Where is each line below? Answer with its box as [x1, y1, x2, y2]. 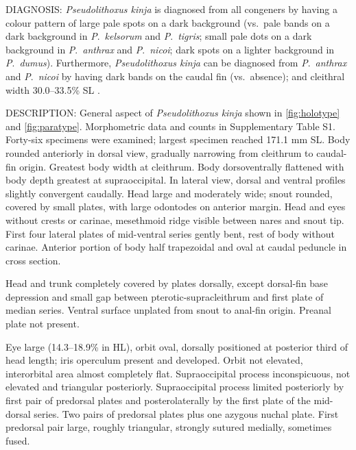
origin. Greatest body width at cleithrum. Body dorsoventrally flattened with [19, 159, 344, 173]
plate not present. [5, 316, 80, 331]
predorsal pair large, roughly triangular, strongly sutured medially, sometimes [5, 420, 332, 434]
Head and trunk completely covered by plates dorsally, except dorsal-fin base [5, 276, 328, 290]
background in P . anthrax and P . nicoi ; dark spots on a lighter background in [5, 42, 335, 56]
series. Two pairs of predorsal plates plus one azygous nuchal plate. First [34, 406, 339, 421]
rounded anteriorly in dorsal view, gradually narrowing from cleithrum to [5, 145, 313, 160]
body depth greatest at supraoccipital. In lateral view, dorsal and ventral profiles [5, 173, 346, 187]
